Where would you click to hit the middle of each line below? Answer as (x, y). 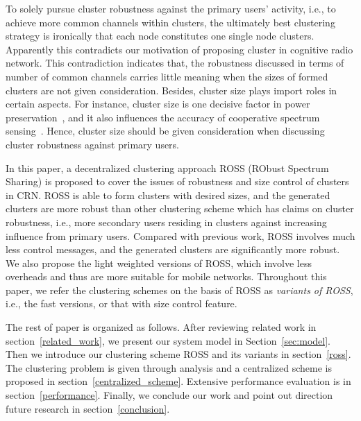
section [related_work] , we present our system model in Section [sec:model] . (168, 340)
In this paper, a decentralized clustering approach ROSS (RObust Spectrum (167, 167)
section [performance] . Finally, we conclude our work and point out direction (169, 395)
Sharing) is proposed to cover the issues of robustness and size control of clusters (177, 181)
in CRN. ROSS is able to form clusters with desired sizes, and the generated (168, 195)
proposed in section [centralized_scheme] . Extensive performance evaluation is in (178, 381)
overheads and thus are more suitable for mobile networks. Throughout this (166, 276)
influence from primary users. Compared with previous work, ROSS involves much (180, 235)
